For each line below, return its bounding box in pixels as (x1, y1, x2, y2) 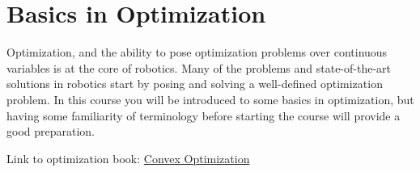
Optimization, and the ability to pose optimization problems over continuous (6, 44, 388, 61)
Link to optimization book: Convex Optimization (6, 149, 250, 166)
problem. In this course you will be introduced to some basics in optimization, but (6, 90, 414, 107)
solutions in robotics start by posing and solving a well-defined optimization (6, 75, 383, 92)
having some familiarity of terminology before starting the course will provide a (6, 107, 401, 124)
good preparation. (6, 123, 95, 140)
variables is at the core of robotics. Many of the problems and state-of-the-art (6, 59, 392, 76)
